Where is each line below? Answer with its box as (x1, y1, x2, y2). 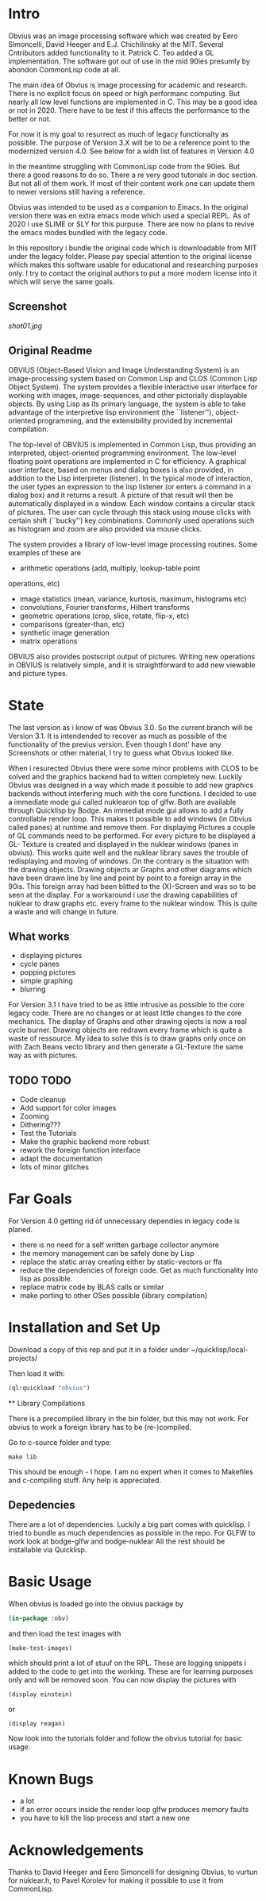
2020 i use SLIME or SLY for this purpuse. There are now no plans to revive (8, 219, 255, 229)
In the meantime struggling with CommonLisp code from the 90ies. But (8, 161, 241, 171)
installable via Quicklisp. (8, 1544, 87, 1554)
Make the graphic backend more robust (19, 1137, 149, 1146)
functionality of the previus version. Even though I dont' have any (8, 740, 222, 749)
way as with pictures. (8, 1050, 78, 1061)
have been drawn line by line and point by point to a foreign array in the (8, 873, 242, 883)
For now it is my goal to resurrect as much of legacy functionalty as (8, 129, 229, 139)
